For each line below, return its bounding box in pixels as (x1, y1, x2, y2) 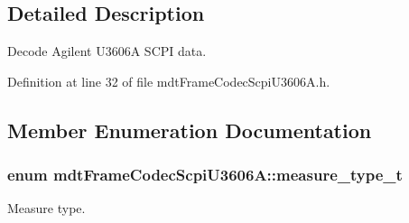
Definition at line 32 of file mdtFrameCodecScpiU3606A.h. (7, 71, 330, 90)
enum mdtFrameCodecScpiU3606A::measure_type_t (7, 163, 403, 186)
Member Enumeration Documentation (7, 116, 372, 144)
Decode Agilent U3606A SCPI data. (7, 42, 207, 60)
